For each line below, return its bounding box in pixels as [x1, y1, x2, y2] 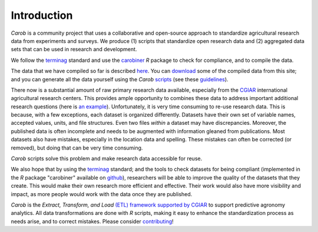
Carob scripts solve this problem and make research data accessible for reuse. [11, 155, 203, 162]
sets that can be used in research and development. [11, 46, 137, 53]
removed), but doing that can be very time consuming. [11, 144, 143, 151]
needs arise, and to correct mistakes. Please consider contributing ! [11, 218, 174, 225]
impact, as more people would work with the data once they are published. [11, 190, 193, 197]
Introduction [11, 9, 73, 22]
